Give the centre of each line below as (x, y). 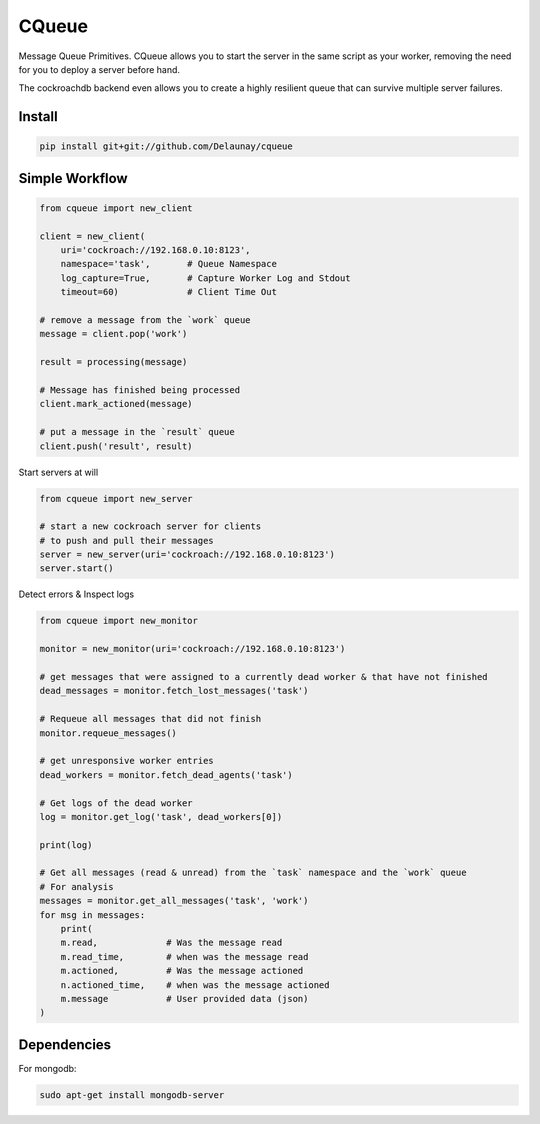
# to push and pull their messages (126, 540)
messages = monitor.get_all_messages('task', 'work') (174, 901)
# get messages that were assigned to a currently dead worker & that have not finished (264, 677)
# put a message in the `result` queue (137, 432)
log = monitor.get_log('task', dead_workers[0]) (161, 816)
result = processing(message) (113, 362)
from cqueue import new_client (116, 208)
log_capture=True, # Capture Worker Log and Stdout (205, 278)
